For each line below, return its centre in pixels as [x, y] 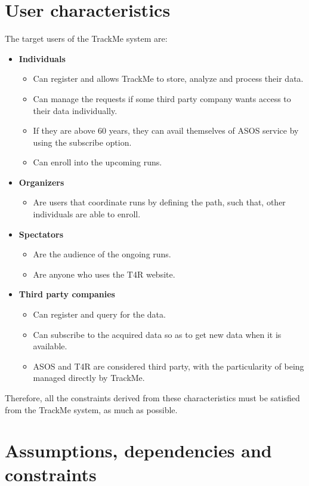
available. [50, 346]
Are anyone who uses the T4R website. [104, 274]
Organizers [41, 182]
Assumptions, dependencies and [138, 450]
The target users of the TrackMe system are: [86, 39]
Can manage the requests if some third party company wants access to [162, 98]
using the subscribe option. [82, 142]
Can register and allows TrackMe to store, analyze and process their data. [168, 79]
